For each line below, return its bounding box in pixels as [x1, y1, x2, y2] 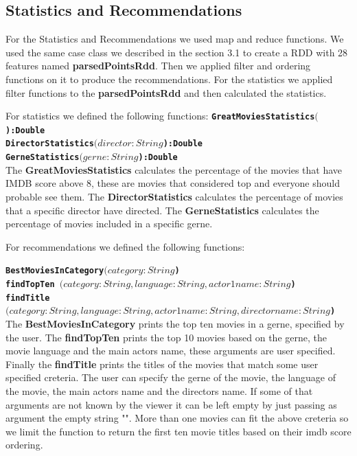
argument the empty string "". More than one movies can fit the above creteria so [5, 411, 349, 425]
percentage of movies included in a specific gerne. [5, 216, 213, 231]
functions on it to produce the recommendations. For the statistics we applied [5, 71, 333, 86]
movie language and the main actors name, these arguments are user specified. [5, 343, 336, 358]
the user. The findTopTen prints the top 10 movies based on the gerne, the [5, 330, 327, 344]
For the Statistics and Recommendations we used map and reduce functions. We [5, 32, 344, 46]
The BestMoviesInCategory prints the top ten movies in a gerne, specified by [5, 316, 345, 330]
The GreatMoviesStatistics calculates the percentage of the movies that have [5, 162, 343, 176]
